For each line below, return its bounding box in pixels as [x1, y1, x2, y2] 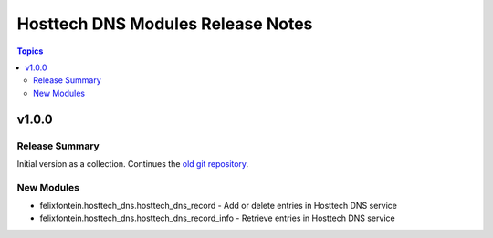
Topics [16, 46, 44, 57]
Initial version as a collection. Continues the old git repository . [16, 158, 249, 169]
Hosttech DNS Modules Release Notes [16, 14, 313, 34]
